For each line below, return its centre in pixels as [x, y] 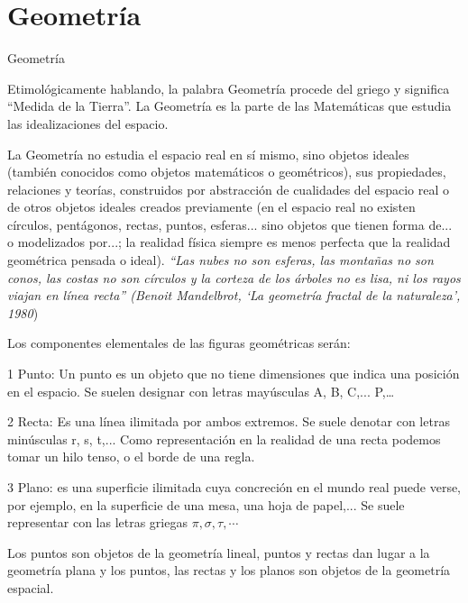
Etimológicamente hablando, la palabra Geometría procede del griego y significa [229, 88]
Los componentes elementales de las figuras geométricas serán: [179, 343]
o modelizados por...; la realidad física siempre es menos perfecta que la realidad [229, 242]
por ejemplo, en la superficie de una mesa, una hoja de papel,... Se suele [206, 504]
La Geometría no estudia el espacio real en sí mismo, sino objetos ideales [208, 154]
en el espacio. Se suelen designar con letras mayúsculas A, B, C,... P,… [201, 391]
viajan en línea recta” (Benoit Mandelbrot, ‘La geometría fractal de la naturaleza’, [234, 295]
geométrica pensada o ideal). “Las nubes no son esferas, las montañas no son [220, 260]
